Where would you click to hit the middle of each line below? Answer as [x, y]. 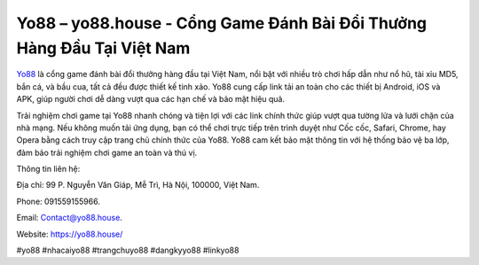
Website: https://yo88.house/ [70, 234]
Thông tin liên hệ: [48, 169]
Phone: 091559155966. [59, 201]
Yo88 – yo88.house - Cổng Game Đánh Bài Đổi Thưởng [222, 23]
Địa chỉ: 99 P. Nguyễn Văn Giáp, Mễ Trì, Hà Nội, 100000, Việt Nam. [138, 185]
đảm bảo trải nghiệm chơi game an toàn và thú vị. [107, 152]
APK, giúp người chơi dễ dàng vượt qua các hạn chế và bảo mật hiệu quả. [151, 99]
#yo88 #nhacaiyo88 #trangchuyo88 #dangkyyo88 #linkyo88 [128, 250]
